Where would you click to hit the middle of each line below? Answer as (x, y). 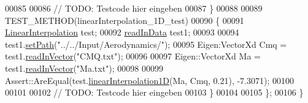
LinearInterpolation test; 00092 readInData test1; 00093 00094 (122, 32)
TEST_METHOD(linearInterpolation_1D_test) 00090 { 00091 (125, 20)
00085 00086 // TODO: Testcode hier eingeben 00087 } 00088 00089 (134, 8)
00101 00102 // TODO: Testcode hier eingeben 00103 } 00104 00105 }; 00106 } (154, 92)
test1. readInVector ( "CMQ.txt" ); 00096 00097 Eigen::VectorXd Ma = (133, 56)
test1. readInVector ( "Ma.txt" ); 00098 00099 (84, 68)
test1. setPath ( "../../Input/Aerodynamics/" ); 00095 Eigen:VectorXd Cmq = (146, 44)
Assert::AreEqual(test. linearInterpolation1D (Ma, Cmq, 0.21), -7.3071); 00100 (149, 80)
